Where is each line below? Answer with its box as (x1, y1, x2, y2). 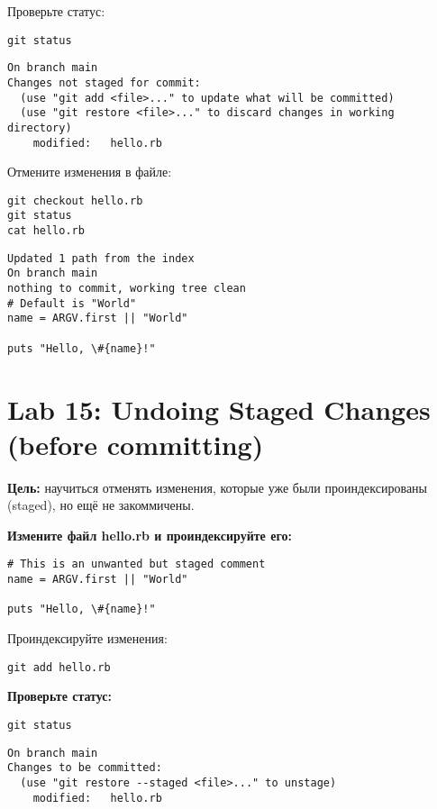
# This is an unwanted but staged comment (7, 558, 266, 571)
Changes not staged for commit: (7, 76, 201, 89)
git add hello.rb (7, 660, 111, 674)
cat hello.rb (7, 224, 85, 238)
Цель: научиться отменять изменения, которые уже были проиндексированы (7, 477, 428, 496)
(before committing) (7, 425, 264, 462)
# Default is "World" (7, 296, 137, 310)
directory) (7, 121, 72, 134)
